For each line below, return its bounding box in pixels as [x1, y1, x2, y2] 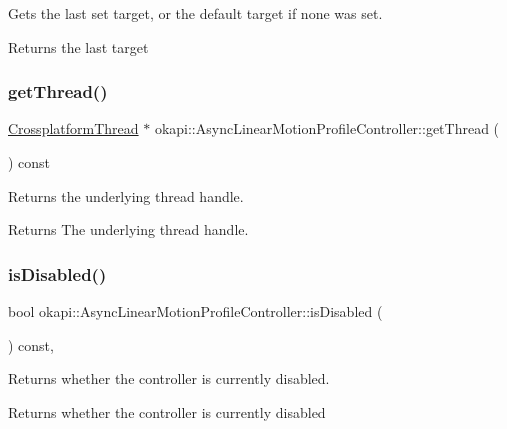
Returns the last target [8, 36, 149, 57]
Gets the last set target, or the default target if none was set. [8, 3, 383, 23]
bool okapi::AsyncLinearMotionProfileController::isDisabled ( [8, 301, 383, 321]
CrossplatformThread [8, 118, 139, 139]
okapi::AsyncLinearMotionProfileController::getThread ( [154, 118, 500, 139]
